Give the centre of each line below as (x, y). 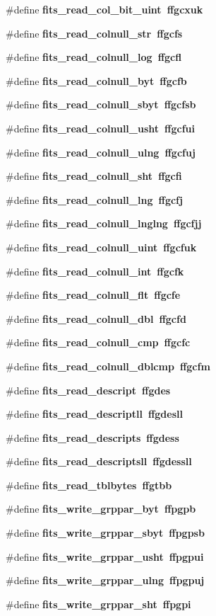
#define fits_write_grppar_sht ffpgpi (98, 604)
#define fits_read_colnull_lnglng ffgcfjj (104, 223)
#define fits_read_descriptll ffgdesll (94, 414)
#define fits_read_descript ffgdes (88, 390)
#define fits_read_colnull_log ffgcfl (94, 57)
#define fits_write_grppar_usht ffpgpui (105, 556)
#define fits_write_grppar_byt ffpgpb (101, 509)
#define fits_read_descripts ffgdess (92, 437)
